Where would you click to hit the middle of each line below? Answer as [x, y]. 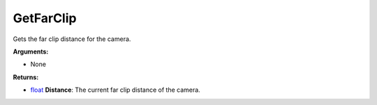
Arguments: [31, 51]
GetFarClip [45, 18]
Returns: [26, 77]
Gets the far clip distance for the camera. [72, 39]
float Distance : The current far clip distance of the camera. [115, 90]
